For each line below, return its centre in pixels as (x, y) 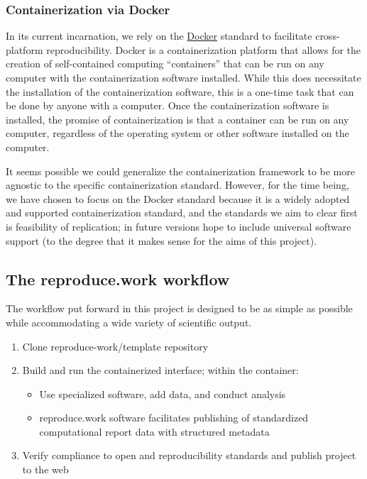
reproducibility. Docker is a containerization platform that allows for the (204, 49)
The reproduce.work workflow (118, 279)
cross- (328, 36)
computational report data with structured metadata (154, 431)
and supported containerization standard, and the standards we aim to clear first (182, 213)
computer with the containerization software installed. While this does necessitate (183, 77)
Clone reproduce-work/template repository (115, 346)
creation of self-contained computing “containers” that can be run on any (165, 64)
